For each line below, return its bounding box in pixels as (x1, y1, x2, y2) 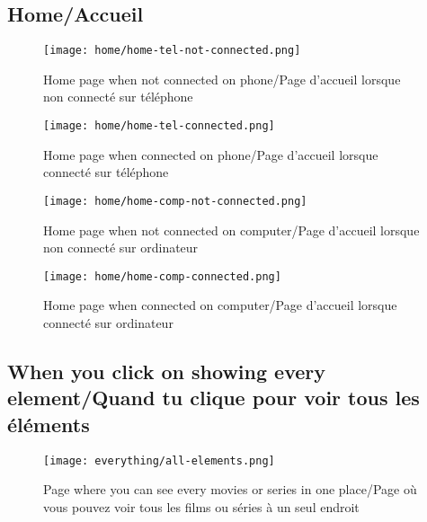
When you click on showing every (7, 357, 325, 385)
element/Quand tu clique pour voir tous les (7, 384, 420, 411)
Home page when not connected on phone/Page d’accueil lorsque (43, 69, 401, 88)
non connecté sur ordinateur (43, 238, 199, 257)
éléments (7, 410, 90, 438)
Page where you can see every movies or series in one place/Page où (43, 480, 417, 499)
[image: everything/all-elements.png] (43, 454, 275, 467)
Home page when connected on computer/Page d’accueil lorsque (43, 296, 397, 314)
